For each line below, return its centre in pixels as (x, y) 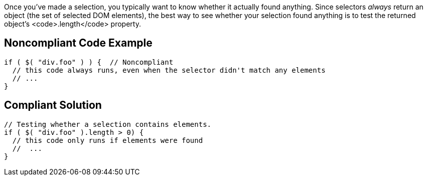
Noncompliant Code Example (78, 43)
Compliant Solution (53, 105)
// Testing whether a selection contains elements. (108, 124)
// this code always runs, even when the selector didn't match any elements (169, 70)
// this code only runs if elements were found (108, 140)
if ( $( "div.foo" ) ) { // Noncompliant (89, 62)
